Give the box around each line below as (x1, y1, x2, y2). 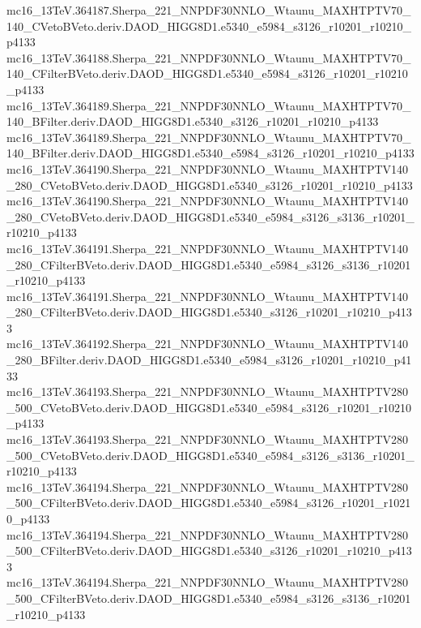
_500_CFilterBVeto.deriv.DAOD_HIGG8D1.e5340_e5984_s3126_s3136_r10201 (6, 589, 411, 606)
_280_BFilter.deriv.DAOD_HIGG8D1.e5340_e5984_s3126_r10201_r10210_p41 (6, 351, 412, 368)
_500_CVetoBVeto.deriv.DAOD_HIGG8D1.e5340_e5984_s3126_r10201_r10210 (6, 398, 412, 415)
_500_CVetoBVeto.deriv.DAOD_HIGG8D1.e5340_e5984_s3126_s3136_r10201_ (6, 446, 415, 463)
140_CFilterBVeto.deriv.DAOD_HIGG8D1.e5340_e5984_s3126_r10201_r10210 (6, 65, 408, 82)
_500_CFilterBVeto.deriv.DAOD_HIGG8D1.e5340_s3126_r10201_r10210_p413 (6, 542, 412, 559)
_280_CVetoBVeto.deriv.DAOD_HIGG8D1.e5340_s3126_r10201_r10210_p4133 (6, 176, 413, 193)
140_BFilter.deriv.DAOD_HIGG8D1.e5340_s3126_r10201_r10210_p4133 (6, 113, 379, 130)
